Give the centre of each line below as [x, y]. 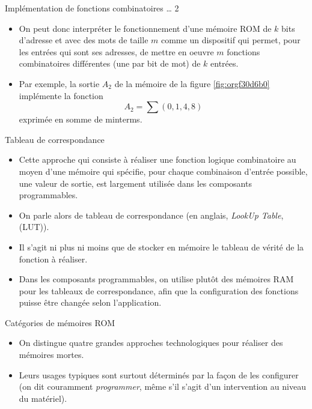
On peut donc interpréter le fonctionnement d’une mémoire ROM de [145, 28]
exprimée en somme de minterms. [81, 119]
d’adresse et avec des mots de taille [84, 40]
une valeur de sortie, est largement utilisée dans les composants [135, 183]
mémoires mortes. [51, 355]
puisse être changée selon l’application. [90, 302]
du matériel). [43, 398]
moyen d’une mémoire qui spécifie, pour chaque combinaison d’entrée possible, [163, 171]
